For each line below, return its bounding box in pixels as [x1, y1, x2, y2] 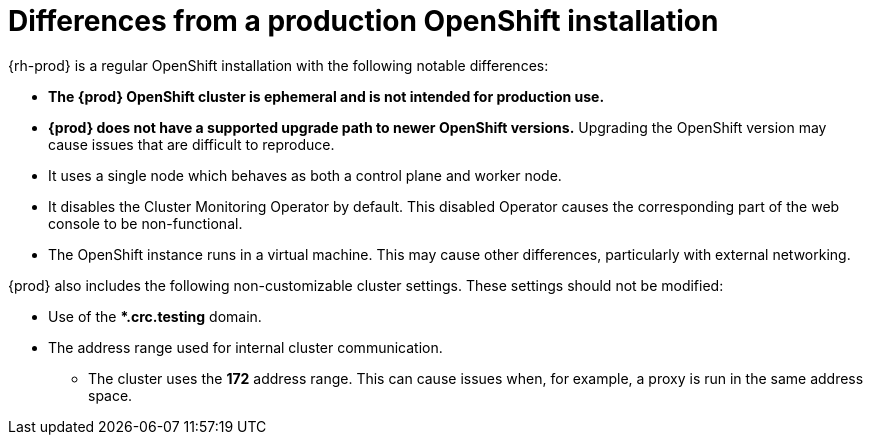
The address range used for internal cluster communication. [48, 338, 443, 356]
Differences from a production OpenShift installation [8, 4, 719, 38]
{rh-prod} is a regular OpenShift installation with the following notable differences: [8, 56, 549, 74]
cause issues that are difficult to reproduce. [48, 135, 335, 153]
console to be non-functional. [48, 214, 243, 232]
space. [88, 386, 133, 404]
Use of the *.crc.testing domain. [48, 307, 262, 325]
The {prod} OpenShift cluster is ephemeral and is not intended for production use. [48, 87, 605, 105]
